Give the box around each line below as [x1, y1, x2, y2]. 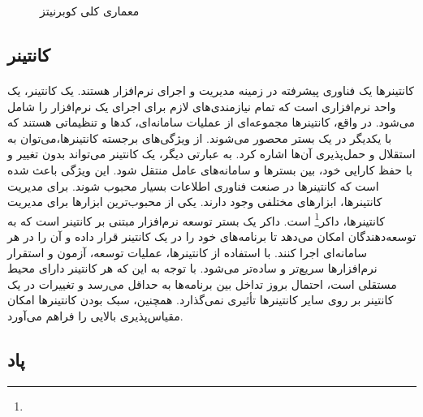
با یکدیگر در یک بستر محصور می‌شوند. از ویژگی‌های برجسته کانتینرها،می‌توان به [7, 129, 392, 146]
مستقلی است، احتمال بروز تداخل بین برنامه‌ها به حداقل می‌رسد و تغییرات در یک [7, 275, 397, 292]
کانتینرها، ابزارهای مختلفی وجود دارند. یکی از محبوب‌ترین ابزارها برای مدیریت [7, 193, 382, 210]
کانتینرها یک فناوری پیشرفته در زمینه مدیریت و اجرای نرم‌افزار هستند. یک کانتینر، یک [7, 81, 414, 98]
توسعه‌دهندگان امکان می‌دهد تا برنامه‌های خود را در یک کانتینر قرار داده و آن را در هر [7, 227, 417, 244]
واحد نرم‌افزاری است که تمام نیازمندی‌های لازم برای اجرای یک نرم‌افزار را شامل [7, 97, 396, 114]
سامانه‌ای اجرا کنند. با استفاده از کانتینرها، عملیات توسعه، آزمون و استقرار [7, 243, 367, 260]
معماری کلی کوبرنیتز [40, 2, 140, 19]
